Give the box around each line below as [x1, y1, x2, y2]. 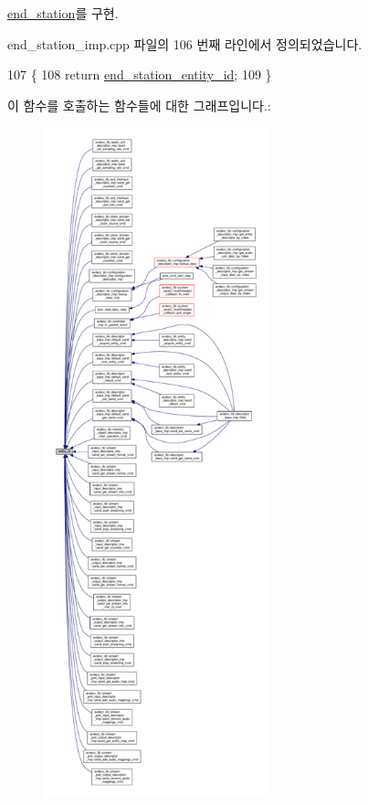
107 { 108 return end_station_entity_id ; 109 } [7, 65, 272, 84]
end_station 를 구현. [7, 4, 119, 22]
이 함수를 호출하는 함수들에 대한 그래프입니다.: [7, 95, 271, 114]
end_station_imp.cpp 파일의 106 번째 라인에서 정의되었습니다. [7, 34, 363, 53]
